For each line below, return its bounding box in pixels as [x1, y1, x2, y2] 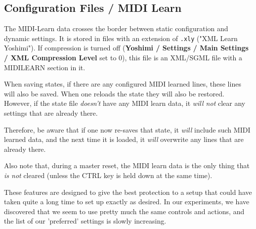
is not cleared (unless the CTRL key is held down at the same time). [4, 170, 213, 180]
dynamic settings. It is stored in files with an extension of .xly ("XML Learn [4, 33, 238, 43]
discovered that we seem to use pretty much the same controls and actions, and [4, 206, 245, 216]
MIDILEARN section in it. [4, 62, 85, 72]
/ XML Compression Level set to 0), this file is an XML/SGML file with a [4, 52, 243, 63]
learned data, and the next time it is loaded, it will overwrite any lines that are [4, 134, 244, 144]
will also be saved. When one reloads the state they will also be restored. [4, 88, 224, 98]
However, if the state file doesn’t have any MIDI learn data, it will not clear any [4, 98, 246, 108]
